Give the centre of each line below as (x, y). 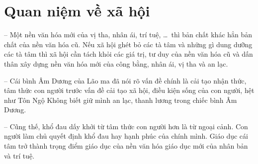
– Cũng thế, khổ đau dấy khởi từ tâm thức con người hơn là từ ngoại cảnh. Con (126, 126)
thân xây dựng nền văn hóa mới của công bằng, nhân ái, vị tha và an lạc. (116, 63)
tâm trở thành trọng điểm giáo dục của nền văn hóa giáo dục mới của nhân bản (126, 146)
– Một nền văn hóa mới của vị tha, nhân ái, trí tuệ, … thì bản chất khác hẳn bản (128, 35)
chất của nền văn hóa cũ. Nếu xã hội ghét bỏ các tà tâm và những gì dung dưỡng (128, 44)
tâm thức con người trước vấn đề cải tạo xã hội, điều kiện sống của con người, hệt (129, 90)
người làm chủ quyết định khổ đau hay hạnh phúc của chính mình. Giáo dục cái (126, 136)
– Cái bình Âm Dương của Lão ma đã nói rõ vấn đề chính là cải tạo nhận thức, (125, 80)
